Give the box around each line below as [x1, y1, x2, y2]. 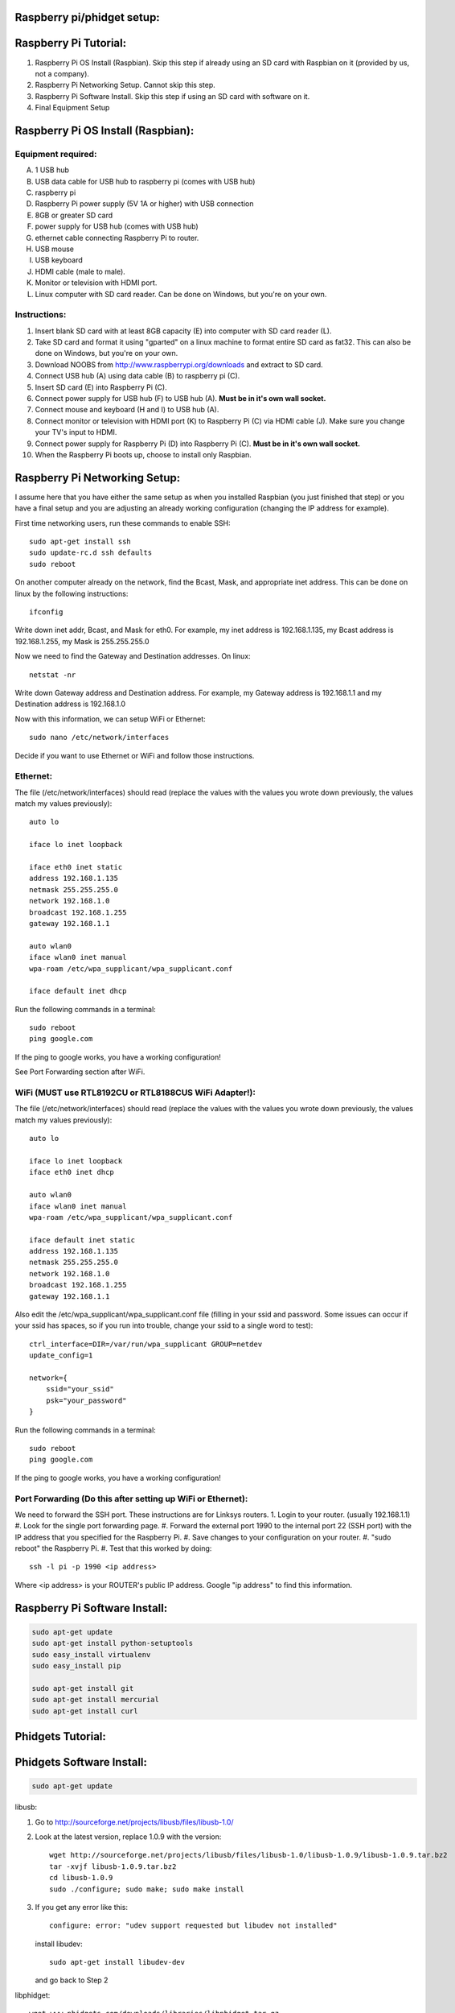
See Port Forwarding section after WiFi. [14, 1067, 146, 1077]
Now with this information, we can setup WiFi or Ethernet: [14, 713, 207, 724]
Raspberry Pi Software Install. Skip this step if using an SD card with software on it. [35, 91, 310, 101]
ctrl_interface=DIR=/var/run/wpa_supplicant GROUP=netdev [29, 1339, 263, 1349]
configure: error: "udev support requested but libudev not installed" [49, 1921, 338, 1930]
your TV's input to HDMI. [35, 428, 117, 437]
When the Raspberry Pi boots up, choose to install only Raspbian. [35, 449, 252, 459]
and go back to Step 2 [35, 1975, 109, 1985]
